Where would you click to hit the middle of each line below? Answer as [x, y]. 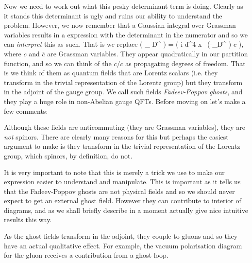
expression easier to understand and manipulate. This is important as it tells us [122, 182]
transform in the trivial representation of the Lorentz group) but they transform [123, 82]
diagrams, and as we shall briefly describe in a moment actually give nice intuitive [126, 210]
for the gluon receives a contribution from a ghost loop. [86, 255]
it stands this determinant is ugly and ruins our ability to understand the [113, 15]
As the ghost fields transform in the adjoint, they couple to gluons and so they [121, 236]
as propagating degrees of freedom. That [185, 63]
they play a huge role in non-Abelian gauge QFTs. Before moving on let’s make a [125, 101]
